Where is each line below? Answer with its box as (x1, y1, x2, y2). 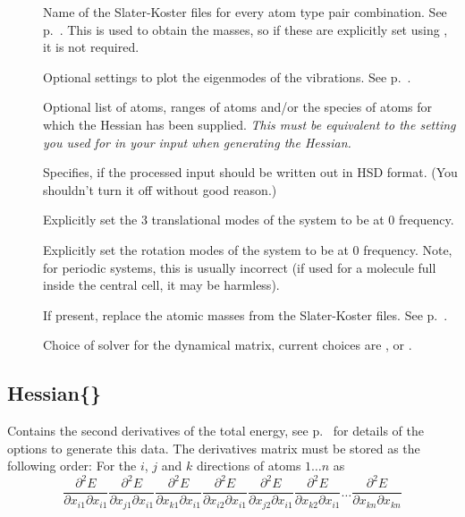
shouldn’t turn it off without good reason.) (43, 180, 277, 199)
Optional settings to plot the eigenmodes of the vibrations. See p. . (43, 67, 411, 86)
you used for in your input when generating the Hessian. (43, 132, 351, 151)
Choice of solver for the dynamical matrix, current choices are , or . (43, 335, 412, 354)
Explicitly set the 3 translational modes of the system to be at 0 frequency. (43, 210, 454, 229)
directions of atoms (196, 456, 301, 475)
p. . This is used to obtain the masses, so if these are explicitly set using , (43, 20, 448, 38)
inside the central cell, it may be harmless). (43, 275, 280, 294)
